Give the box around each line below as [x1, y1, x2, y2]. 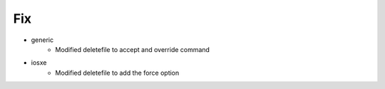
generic [31, 36, 53, 44]
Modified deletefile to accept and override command [55, 45, 210, 53]
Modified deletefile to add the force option [55, 68, 180, 77]
